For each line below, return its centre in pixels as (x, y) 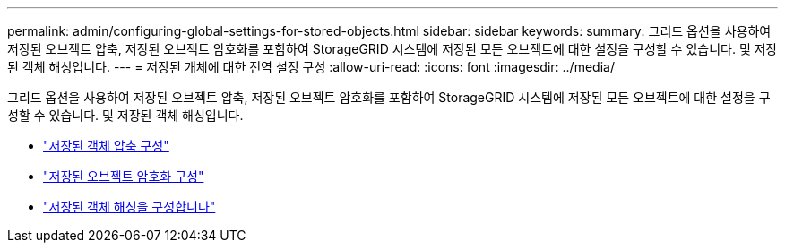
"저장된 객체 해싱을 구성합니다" (129, 207)
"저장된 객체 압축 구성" (106, 146)
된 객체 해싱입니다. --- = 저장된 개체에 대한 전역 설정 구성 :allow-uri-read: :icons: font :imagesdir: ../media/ (311, 67)
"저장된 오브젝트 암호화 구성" (124, 176)
